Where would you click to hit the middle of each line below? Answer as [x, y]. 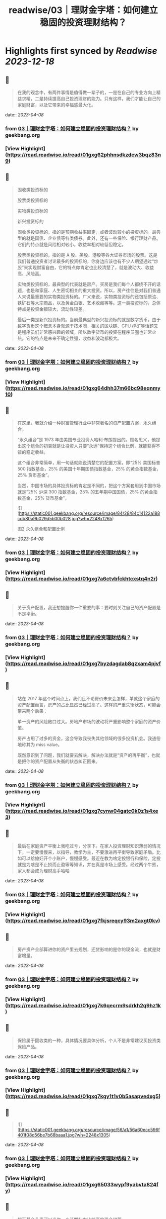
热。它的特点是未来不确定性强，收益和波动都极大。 [69, 338]
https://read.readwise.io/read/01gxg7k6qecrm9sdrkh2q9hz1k [84, 1005]
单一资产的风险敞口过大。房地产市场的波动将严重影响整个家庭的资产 [87, 721]
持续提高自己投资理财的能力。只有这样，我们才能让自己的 [102, 98]
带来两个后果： [32, 711]
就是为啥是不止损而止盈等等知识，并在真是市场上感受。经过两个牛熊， [89, 865]
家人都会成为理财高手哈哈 [43, 871]
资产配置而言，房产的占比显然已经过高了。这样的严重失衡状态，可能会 [89, 705]
